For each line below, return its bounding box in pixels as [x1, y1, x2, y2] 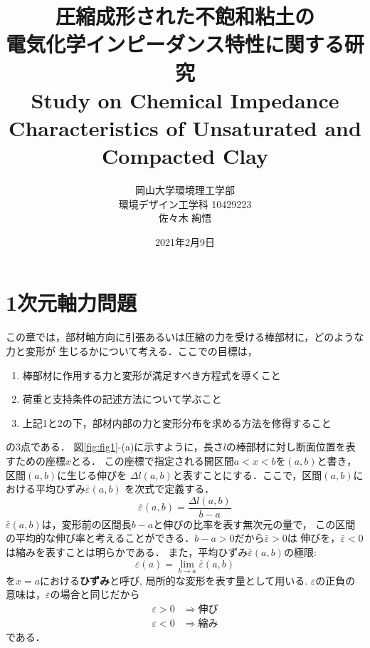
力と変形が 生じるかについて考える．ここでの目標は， [6, 343, 258, 358]
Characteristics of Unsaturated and [9, 113, 361, 142]
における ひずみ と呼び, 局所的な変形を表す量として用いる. [40, 572, 308, 587]
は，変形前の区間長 [41, 516, 132, 531]
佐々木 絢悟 [158, 210, 212, 225]
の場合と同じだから [50, 587, 140, 602]
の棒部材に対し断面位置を [226, 439, 346, 454]
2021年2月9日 [155, 234, 215, 249]
